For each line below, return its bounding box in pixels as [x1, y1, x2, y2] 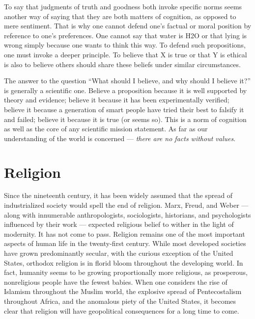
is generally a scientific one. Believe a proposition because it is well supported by [4, 85, 247, 95]
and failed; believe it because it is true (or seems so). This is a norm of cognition [4, 114, 247, 124]
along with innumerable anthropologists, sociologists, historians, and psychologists [4, 209, 251, 220]
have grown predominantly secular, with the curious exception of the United [4, 248, 233, 258]
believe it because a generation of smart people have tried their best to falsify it [4, 104, 244, 114]
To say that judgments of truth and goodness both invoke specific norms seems [4, 1, 242, 11]
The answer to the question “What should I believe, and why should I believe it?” [4, 75, 251, 86]
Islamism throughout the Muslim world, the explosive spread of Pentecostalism [4, 286, 242, 296]
